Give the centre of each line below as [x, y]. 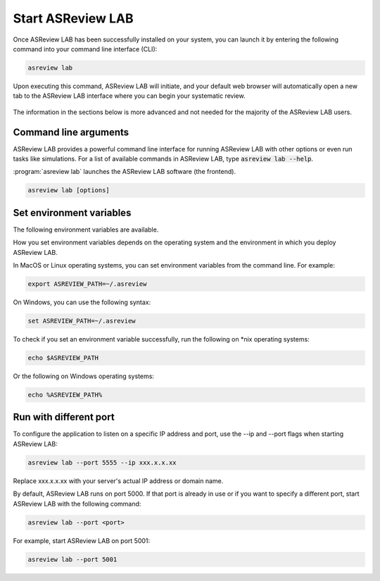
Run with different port [64, 417]
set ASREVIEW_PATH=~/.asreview [82, 321]
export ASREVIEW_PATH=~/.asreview [87, 284]
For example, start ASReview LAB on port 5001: [82, 541]
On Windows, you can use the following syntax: [82, 302]
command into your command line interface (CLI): [85, 49]
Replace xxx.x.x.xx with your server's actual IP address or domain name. [118, 481]
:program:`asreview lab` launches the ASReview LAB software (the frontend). [124, 172]
